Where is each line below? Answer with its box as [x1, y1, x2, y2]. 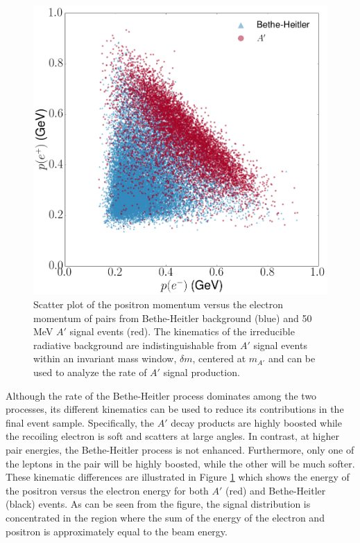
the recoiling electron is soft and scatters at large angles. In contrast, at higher [6, 429, 339, 443]
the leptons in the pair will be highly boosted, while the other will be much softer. [6, 456, 355, 470]
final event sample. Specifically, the [6, 415, 154, 429]
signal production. [163, 365, 240, 379]
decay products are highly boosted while [171, 415, 342, 429]
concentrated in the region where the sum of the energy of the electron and [6, 510, 325, 524]
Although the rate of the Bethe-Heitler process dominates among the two [6, 388, 317, 402]
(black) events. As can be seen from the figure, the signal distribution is [6, 497, 311, 511]
